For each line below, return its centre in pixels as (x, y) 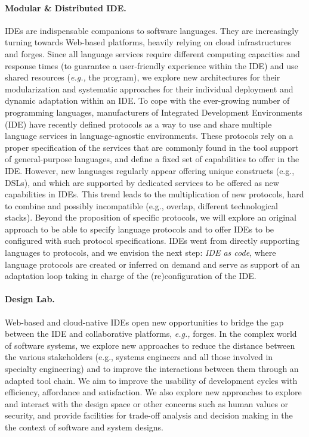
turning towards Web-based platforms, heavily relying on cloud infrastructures (148, 42)
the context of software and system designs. (84, 427)
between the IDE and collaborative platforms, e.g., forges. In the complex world (151, 334)
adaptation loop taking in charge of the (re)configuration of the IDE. (131, 276)
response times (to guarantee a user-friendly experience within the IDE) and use (152, 65)
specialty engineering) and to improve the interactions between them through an (152, 369)
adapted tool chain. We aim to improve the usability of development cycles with (151, 380)
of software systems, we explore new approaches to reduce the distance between (150, 345)
